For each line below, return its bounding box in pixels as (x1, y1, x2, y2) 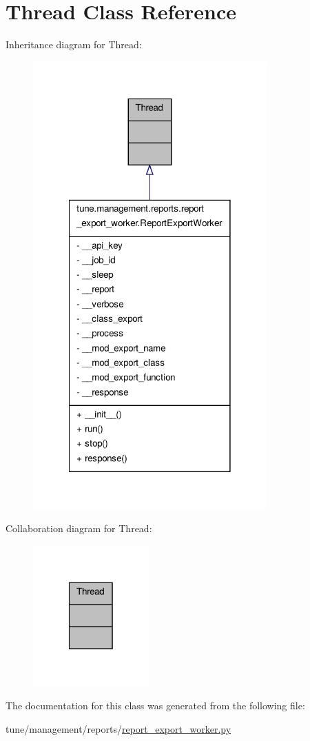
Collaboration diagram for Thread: (6, 521, 152, 536)
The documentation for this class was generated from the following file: (6, 698, 305, 713)
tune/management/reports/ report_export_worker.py (6, 721, 231, 735)
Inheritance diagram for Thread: (6, 37, 142, 52)
